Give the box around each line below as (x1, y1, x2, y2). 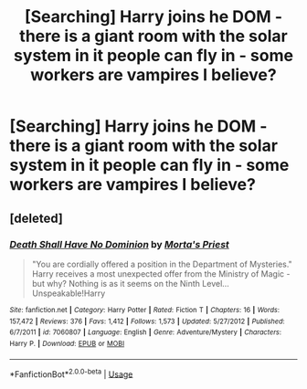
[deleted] (9, 210, 64, 226)
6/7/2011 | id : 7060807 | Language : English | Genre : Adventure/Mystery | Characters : (9, 328, 281, 337)
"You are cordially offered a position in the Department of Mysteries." (31, 258, 292, 269)
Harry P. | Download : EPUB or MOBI (9, 339, 125, 348)
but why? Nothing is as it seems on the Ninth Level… (31, 278, 230, 289)
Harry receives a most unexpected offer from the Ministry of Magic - (31, 268, 291, 279)
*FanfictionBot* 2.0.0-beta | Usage (9, 367, 133, 380)
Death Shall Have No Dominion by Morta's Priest (9, 237, 230, 250)
